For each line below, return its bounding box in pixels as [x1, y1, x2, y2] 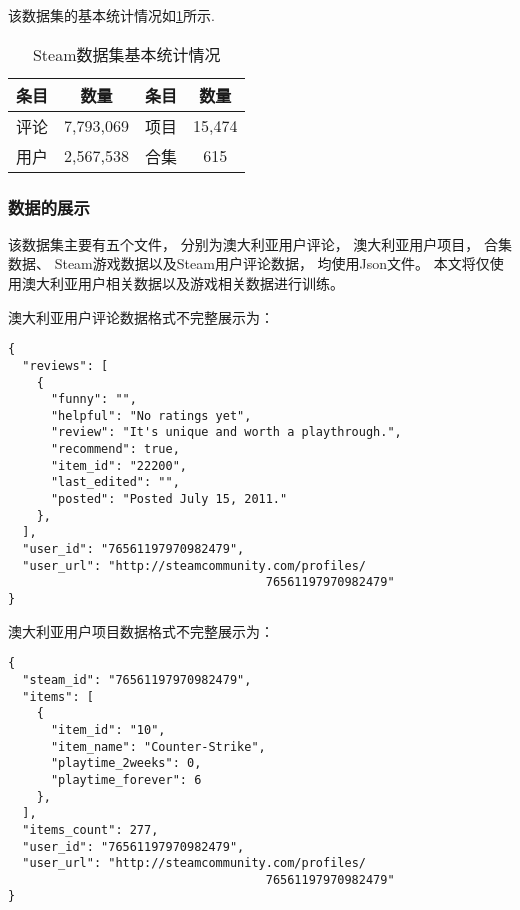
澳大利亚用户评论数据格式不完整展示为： [8, 306, 274, 327]
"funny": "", [50, 392, 137, 407]
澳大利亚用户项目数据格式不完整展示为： [8, 620, 274, 641]
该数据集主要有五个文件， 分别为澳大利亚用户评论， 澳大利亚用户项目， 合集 [8, 233, 512, 254]
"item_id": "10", [50, 722, 166, 737]
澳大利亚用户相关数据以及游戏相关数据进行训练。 [21, 273, 344, 293]
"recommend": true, [50, 442, 180, 457]
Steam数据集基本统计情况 [32, 42, 221, 66]
